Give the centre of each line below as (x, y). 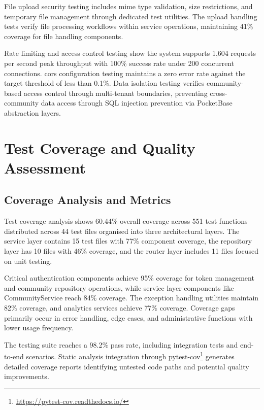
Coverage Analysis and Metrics (88, 200)
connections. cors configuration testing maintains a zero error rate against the (125, 73)
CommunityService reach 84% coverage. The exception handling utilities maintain (131, 298)
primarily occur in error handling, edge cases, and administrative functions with (128, 317)
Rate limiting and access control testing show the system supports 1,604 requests (130, 53)
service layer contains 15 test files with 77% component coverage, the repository (128, 241)
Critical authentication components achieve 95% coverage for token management (129, 278)
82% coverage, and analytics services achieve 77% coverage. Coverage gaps (120, 308)
